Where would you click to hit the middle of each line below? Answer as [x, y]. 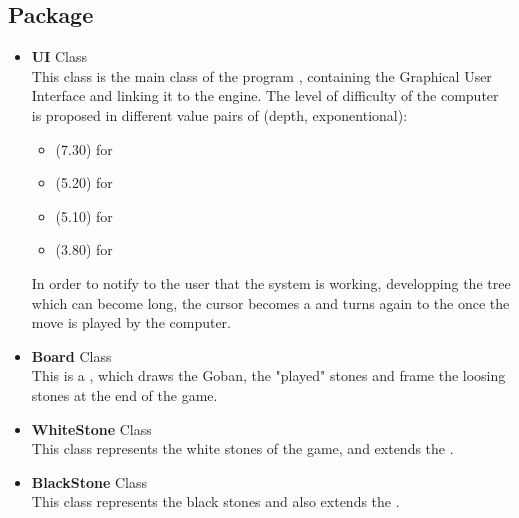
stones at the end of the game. [124, 394]
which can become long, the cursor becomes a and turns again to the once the [270, 302]
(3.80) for [84, 249]
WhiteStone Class [91, 428]
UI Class [59, 56]
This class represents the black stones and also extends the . [215, 501]
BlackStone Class [89, 481]
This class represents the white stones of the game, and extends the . [242, 448]
